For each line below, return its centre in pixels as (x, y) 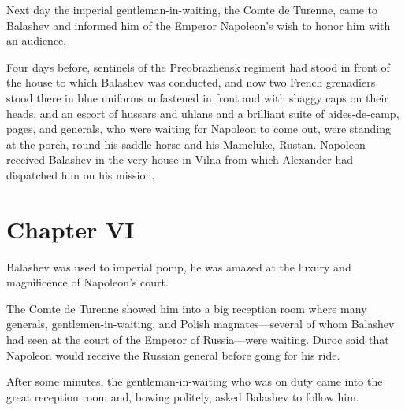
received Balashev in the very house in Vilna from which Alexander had (180, 159)
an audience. (37, 41)
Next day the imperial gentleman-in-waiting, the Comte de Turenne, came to (192, 9)
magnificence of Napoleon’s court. (87, 282)
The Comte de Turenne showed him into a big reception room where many (187, 308)
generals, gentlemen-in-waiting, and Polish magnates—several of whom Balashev (201, 324)
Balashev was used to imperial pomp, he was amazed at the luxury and (179, 266)
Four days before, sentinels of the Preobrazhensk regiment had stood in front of (198, 66)
